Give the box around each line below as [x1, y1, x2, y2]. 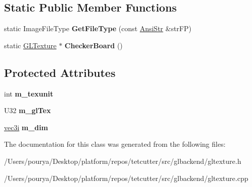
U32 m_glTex [4, 105, 51, 116]
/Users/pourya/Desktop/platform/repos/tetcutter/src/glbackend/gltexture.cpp [4, 172, 248, 183]
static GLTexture [4, 40, 57, 50]
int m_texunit [4, 88, 53, 99]
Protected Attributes [4, 64, 116, 80]
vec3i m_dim [4, 122, 48, 132]
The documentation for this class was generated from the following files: [4, 139, 226, 149]
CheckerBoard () [64, 40, 123, 50]
